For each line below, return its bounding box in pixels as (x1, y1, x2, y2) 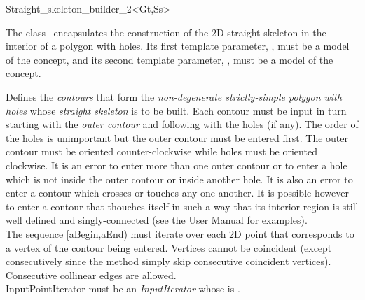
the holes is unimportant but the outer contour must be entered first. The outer (6, 130, 348, 145)
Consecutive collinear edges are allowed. (6, 267, 177, 282)
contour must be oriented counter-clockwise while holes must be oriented (6, 144, 317, 159)
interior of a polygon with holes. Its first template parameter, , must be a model (6, 38, 350, 53)
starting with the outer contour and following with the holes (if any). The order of (6, 117, 359, 131)
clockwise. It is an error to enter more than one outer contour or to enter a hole (6, 157, 347, 172)
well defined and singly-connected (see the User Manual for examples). (6, 213, 308, 227)
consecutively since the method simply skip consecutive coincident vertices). (6, 254, 331, 269)
